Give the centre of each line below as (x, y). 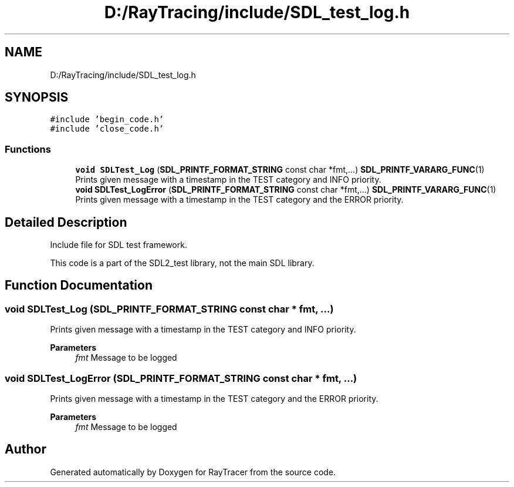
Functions (28, 149)
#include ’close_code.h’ (107, 129)
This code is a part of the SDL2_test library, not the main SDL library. (182, 263)
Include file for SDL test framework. (119, 245)
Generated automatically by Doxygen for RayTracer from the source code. (193, 472)
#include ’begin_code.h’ (107, 120)
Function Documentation (79, 286)
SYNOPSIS (37, 98)
